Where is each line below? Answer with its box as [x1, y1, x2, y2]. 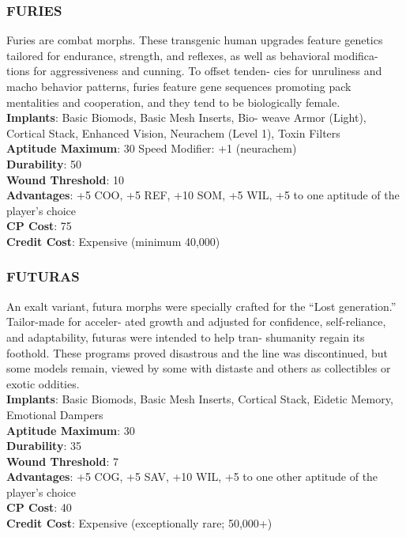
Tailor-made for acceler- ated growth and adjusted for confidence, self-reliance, [6, 313, 386, 330]
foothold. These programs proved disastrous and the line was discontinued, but [6, 344, 388, 361]
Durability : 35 [6, 437, 81, 454]
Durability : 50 [6, 155, 81, 172]
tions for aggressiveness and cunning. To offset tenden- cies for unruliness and [6, 62, 382, 79]
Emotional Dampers [6, 406, 103, 422]
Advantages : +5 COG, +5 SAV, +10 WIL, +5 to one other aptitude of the [6, 468, 378, 485]
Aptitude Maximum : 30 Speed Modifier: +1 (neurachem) [6, 140, 297, 157]
